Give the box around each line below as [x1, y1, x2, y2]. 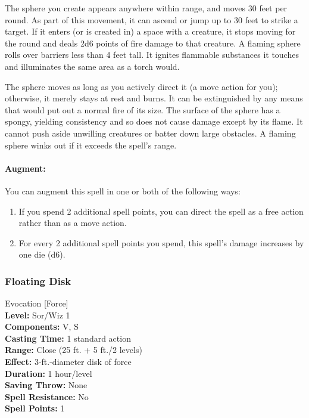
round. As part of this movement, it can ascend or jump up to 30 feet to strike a [5, 13, 298, 26]
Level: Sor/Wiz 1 [5, 308, 70, 321]
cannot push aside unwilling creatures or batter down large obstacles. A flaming [5, 126, 296, 139]
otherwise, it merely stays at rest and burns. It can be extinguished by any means [5, 92, 303, 104]
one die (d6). [18, 248, 65, 261]
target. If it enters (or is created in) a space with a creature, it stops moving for [5, 25, 296, 38]
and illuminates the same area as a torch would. [5, 60, 180, 72]
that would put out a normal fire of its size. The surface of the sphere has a [5, 103, 280, 116]
